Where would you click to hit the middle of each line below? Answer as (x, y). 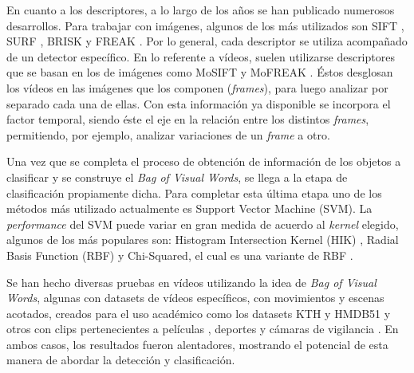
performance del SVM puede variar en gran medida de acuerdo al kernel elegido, (203, 224)
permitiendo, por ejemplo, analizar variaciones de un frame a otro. (168, 134)
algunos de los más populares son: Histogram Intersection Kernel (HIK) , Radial (203, 240)
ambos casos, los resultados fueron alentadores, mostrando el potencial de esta (197, 344)
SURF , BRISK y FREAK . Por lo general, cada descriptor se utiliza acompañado (207, 41)
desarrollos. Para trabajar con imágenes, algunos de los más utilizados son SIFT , (205, 25)
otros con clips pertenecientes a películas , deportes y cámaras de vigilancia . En (203, 329)
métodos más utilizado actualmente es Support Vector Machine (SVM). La (189, 208)
